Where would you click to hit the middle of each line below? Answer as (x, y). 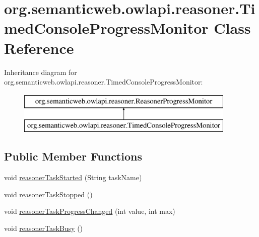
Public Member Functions (73, 156)
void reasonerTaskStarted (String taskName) (73, 177)
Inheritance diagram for (41, 72)
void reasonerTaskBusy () (44, 228)
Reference (39, 48)
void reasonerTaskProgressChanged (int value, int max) (90, 211)
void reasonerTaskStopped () (48, 194)
